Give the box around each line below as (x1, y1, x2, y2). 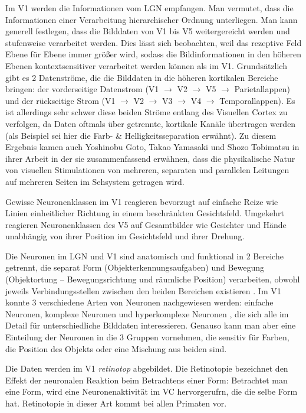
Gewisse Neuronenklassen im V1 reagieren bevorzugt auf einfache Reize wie (5, 195, 278, 207)
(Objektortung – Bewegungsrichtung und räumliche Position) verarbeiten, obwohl (5, 273, 300, 285)
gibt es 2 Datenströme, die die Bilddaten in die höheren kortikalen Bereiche (5, 71, 278, 83)
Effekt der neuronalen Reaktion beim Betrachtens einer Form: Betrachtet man (5, 373, 288, 386)
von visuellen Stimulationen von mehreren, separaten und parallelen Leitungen (5, 164, 289, 176)
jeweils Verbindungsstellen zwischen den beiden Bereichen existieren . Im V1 (5, 284, 281, 297)
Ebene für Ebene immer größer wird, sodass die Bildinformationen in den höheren (5, 48, 302, 60)
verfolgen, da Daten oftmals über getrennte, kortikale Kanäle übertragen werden (5, 117, 296, 129)
